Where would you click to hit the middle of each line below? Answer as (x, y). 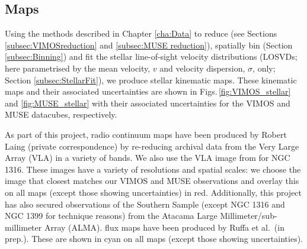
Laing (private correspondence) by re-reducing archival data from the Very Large (152, 146)
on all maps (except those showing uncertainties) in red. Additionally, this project (153, 192)
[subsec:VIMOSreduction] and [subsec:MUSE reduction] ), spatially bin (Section (149, 45)
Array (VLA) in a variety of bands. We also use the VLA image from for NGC (148, 158)
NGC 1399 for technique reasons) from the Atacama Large (111, 216)
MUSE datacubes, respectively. (61, 114)
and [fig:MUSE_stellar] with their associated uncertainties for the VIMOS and (148, 103)
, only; (264, 68)
